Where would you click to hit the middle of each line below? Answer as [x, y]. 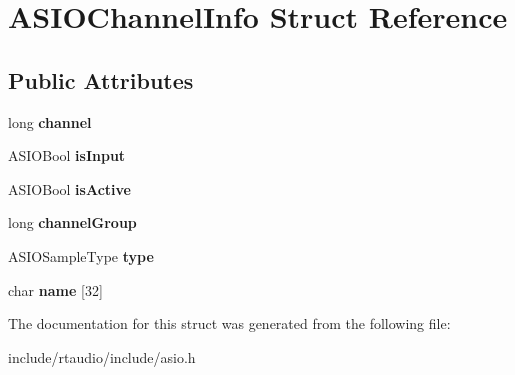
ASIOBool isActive [69, 188]
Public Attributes [101, 79]
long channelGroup [72, 222]
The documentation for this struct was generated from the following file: [229, 323]
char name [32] [55, 289]
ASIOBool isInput [67, 155]
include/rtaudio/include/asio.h [102, 356]
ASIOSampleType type [81, 255]
